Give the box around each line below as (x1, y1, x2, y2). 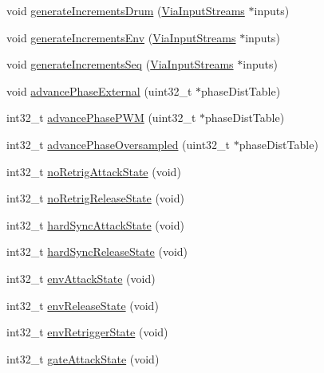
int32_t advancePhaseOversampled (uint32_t (6, 135, 231, 152)
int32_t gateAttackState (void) (6, 350, 160, 367)
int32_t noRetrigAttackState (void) (6, 163, 181, 179)
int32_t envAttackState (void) (6, 269, 156, 286)
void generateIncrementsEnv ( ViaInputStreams (6, 29, 236, 45)
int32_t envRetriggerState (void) (6, 324, 168, 340)
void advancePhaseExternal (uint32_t (6, 82, 192, 99)
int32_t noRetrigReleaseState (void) (6, 190, 184, 206)
